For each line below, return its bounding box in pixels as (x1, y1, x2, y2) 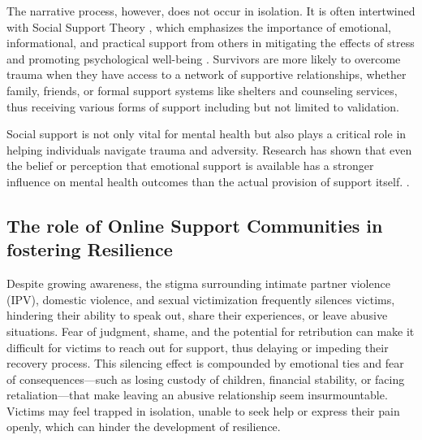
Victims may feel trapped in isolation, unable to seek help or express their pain (6, 402, 400, 419)
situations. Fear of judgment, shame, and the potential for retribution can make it (6, 322, 415, 339)
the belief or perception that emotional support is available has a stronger (6, 157, 374, 174)
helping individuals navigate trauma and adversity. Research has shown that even (6, 141, 412, 158)
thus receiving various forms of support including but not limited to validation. (6, 98, 399, 115)
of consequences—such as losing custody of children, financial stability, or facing (6, 370, 405, 387)
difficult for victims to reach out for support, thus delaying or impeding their (6, 338, 389, 355)
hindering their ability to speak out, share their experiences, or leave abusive (6, 307, 388, 324)
